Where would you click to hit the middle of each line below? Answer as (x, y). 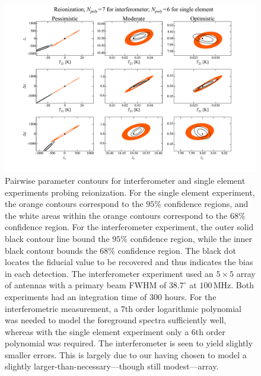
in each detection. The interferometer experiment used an (109, 273)
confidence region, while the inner (191, 238)
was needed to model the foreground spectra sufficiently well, (116, 320)
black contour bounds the (51, 250)
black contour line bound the (57, 238)
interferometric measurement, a (62, 308)
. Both (242, 285)
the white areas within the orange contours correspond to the (116, 215)
